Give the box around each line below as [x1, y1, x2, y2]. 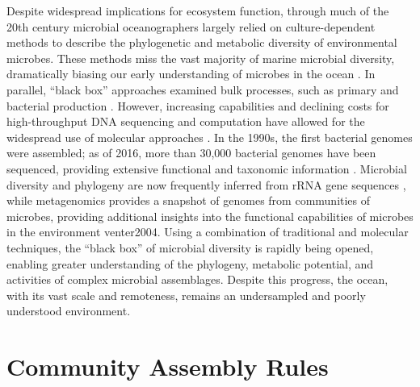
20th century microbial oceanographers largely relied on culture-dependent [6, 18, 376, 35]
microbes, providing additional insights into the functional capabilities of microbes [6, 207, 414, 224]
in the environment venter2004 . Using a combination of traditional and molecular [6, 223, 409, 240]
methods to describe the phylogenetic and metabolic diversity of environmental [6, 34, 397, 51]
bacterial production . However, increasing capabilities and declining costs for [6, 97, 389, 114]
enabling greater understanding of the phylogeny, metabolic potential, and [6, 255, 374, 272]
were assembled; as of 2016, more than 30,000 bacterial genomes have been [6, 144, 376, 161]
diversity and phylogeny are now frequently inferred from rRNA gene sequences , [6, 176, 406, 193]
